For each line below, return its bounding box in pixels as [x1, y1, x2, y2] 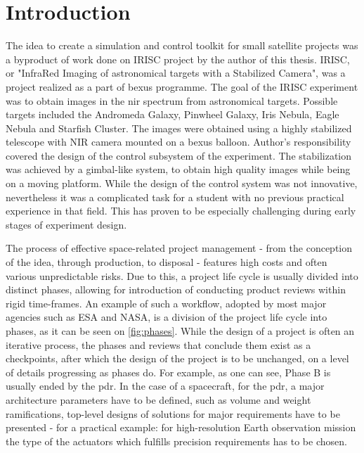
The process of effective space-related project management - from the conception [6, 241, 353, 255]
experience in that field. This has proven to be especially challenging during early [6, 203, 356, 218]
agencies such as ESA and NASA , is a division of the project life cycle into [6, 310, 327, 324]
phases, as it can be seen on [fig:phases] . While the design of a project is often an [6, 324, 355, 338]
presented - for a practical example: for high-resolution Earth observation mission [6, 420, 356, 435]
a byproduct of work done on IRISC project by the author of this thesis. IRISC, [6, 51, 350, 66]
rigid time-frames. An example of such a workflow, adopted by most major [6, 295, 327, 310]
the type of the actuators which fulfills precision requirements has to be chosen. [6, 433, 347, 448]
